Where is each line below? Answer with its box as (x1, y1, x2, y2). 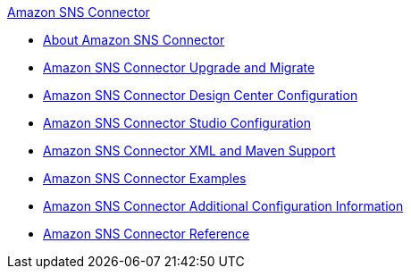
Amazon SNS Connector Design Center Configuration (43, 88, 358, 103)
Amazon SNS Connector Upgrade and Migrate (43, 60, 315, 75)
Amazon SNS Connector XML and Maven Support (43, 143, 336, 158)
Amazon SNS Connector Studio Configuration (43, 115, 311, 130)
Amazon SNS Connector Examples (43, 171, 247, 186)
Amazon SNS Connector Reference (43, 226, 250, 241)
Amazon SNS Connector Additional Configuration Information (43, 198, 404, 213)
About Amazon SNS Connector (43, 32, 225, 47)
